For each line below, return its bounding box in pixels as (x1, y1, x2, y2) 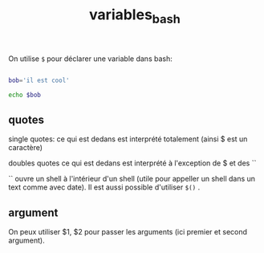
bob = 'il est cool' (8, 76, 70, 84)
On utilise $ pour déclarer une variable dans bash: (8, 54, 173, 63)
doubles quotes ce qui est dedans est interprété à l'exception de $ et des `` (8, 158, 257, 168)
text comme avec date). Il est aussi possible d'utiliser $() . (8, 182, 201, 192)
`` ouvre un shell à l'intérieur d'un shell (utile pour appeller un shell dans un (8, 174, 255, 184)
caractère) (8, 143, 43, 153)
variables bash (89, 6, 181, 27)
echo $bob (8, 91, 42, 99)
